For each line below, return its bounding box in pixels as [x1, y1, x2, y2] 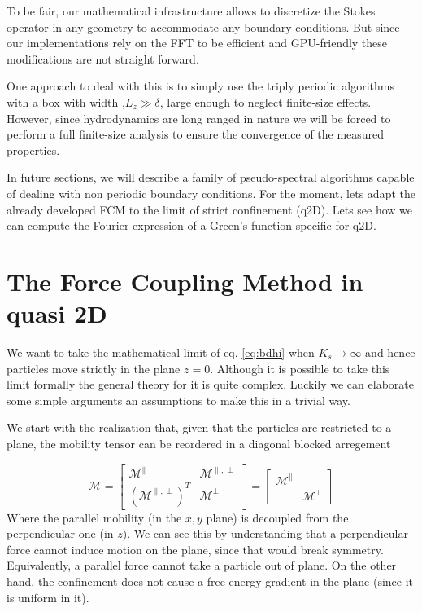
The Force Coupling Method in [7, 264, 363, 297]
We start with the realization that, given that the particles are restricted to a [7, 419, 392, 436]
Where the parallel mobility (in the [7, 509, 182, 526]
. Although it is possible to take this [210, 359, 390, 376]
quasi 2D [7, 297, 107, 330]
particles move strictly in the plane [7, 359, 181, 376]
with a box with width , [7, 93, 125, 110]
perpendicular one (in [7, 525, 114, 542]
